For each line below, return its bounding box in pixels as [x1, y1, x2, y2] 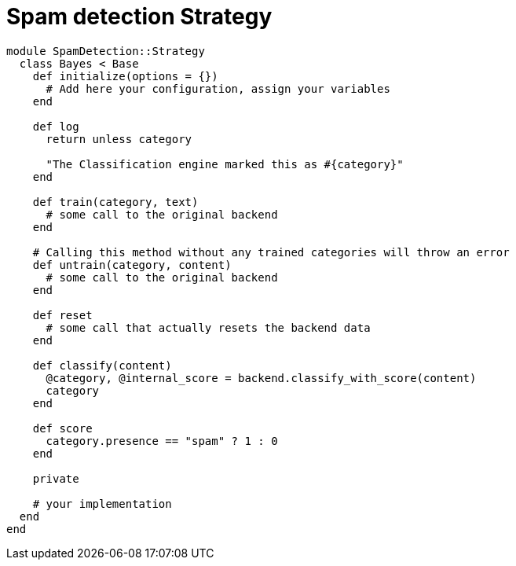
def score [32, 421, 93, 435]
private [32, 472, 79, 485]
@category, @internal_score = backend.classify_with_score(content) [46, 371, 477, 384]
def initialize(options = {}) [32, 69, 218, 83]
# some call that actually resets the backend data [46, 321, 371, 334]
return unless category [46, 132, 192, 145]
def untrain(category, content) [32, 258, 232, 271]
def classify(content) [32, 358, 172, 372]
